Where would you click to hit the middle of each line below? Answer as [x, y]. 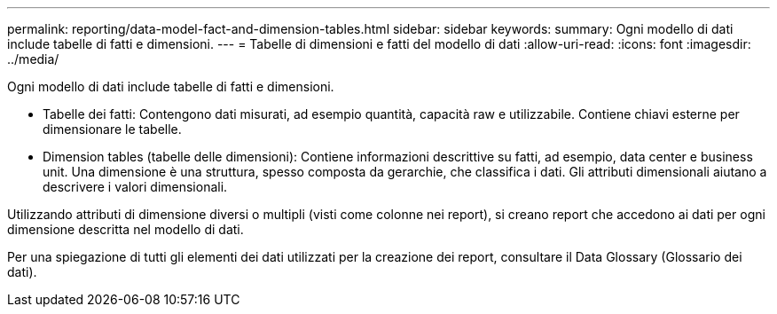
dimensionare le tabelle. [112, 129]
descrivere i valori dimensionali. [135, 187]
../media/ [33, 59]
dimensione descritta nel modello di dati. [126, 229]
